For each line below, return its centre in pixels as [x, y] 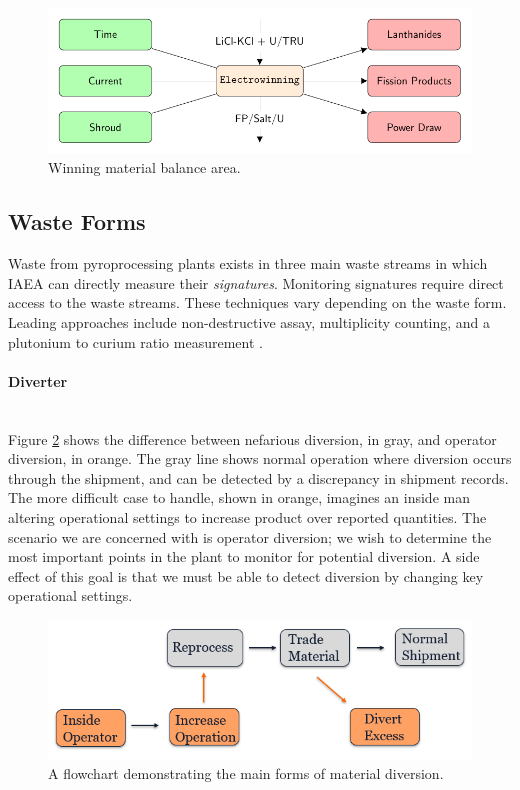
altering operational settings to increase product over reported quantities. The [247, 516]
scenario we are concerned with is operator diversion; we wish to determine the [250, 536]
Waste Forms [77, 221]
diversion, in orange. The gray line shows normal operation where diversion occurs [260, 458]
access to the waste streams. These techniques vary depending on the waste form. [257, 302]
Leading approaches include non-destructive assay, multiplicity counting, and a [249, 322]
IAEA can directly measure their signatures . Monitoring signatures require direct [256, 282]
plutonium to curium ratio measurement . [135, 341]
